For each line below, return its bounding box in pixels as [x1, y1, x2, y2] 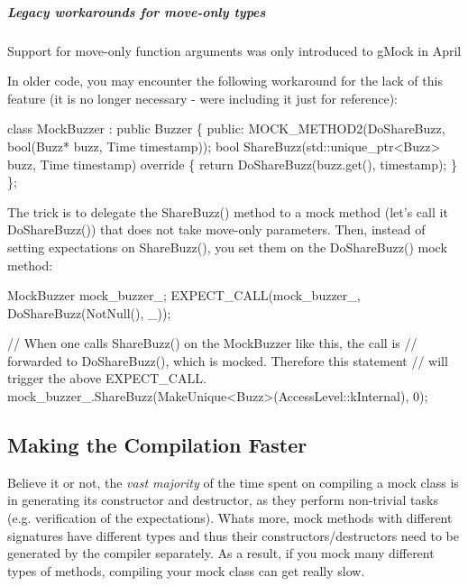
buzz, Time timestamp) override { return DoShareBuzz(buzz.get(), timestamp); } [7, 154, 457, 173]
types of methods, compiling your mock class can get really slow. [7, 561, 365, 580]
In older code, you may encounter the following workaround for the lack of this [7, 71, 443, 90]
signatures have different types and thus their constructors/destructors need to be [7, 526, 459, 545]
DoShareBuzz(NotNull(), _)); [7, 303, 171, 322]
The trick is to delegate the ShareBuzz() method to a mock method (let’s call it [7, 202, 448, 221]
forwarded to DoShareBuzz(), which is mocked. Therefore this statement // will [7, 351, 448, 370]
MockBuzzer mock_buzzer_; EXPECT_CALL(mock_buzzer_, [7, 286, 361, 305]
